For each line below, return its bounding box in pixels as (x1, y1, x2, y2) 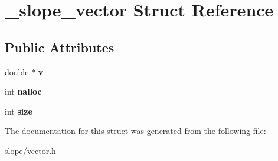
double (5, 65, 29, 78)
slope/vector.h (5, 144, 56, 156)
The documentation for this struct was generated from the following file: (5, 125, 266, 137)
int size (5, 105, 32, 117)
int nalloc (5, 85, 42, 98)
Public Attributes (5, 38, 115, 56)
